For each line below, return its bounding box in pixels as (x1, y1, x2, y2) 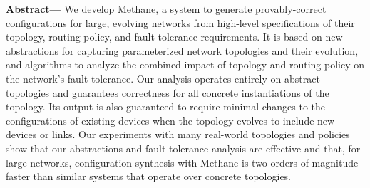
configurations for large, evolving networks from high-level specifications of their (6, 15, 355, 30)
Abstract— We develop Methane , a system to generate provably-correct (6, 1, 327, 16)
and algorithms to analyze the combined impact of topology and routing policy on (6, 57, 365, 72)
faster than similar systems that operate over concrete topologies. (6, 169, 292, 184)
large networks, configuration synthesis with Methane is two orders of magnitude (6, 155, 359, 169)
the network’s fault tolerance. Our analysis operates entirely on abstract (6, 70, 320, 85)
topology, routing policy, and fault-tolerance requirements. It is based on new (6, 29, 343, 44)
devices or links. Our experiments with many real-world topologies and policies (6, 127, 350, 142)
